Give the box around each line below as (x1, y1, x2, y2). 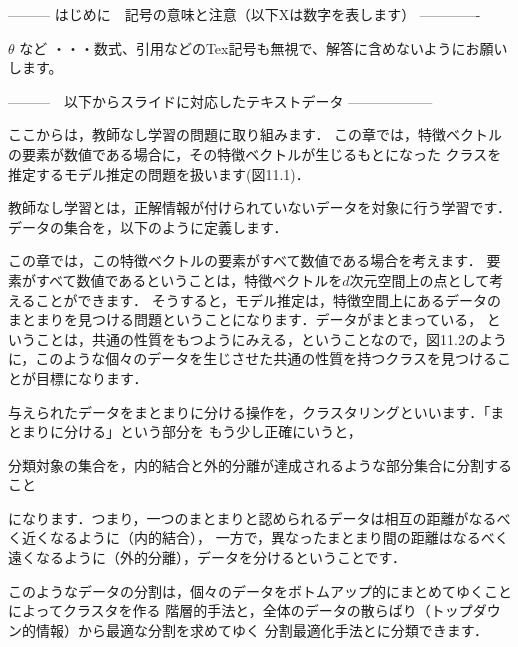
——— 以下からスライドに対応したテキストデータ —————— (8, 90, 433, 111)
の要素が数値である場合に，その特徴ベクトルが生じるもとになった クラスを (8, 143, 502, 164)
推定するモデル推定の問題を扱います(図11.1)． (8, 163, 310, 184)
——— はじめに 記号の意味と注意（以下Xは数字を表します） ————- (8, 4, 481, 24)
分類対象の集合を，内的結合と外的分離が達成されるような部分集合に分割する (8, 454, 512, 475)
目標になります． (35, 367, 148, 388)
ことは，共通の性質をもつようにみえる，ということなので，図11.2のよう (35, 328, 507, 349)
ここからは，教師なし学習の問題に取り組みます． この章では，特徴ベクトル (8, 124, 503, 145)
